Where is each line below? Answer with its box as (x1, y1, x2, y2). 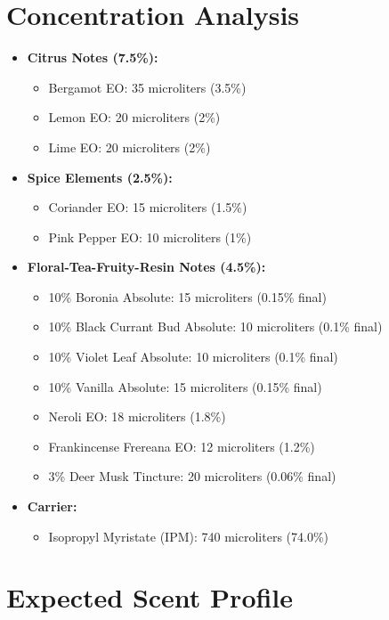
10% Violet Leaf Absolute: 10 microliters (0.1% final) (48, 347, 338, 366)
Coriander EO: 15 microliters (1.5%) (48, 198, 247, 216)
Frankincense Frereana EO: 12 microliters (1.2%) (48, 436, 315, 455)
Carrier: (27, 497, 77, 516)
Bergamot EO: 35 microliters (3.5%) (48, 77, 247, 96)
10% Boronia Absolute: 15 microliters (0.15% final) (48, 287, 327, 306)
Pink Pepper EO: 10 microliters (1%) (48, 227, 252, 246)
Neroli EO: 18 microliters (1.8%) (48, 407, 226, 426)
